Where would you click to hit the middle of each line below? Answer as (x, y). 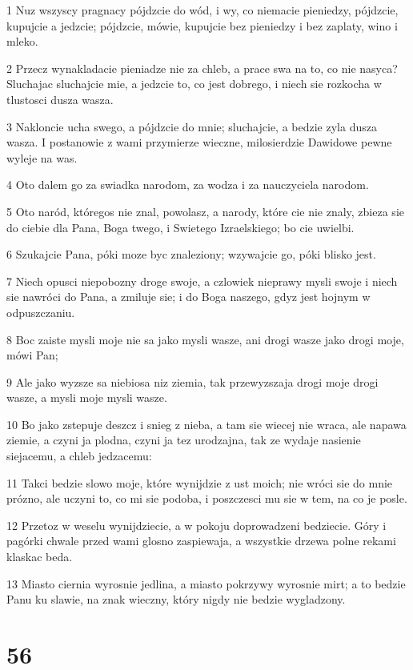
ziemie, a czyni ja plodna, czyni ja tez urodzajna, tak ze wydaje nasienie (184, 440)
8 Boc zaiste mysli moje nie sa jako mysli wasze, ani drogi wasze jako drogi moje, (205, 339)
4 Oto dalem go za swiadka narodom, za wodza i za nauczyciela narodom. (188, 185)
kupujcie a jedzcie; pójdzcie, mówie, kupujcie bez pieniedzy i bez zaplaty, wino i (202, 25)
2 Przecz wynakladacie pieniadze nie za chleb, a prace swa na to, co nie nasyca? (202, 68)
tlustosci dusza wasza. (60, 99)
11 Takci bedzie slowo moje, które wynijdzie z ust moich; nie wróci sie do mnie (200, 482)
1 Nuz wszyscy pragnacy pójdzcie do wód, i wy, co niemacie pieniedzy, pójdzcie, (202, 10)
